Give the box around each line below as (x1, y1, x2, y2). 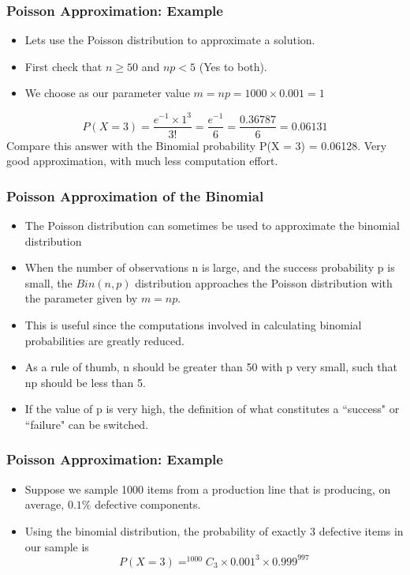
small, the (24, 274, 73, 291)
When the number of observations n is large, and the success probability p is (24, 259, 395, 276)
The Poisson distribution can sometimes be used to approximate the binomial (24, 216, 400, 233)
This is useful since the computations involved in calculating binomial (24, 316, 362, 333)
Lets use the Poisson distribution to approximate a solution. (24, 32, 315, 48)
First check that (24, 58, 102, 74)
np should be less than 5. (24, 374, 146, 390)
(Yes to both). (199, 58, 267, 74)
